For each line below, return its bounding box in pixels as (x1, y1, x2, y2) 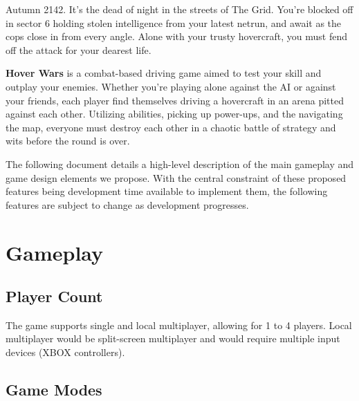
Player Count (6, 286, 103, 307)
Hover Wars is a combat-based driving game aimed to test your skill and (6, 66, 322, 80)
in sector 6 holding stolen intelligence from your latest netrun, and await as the (6, 15, 342, 30)
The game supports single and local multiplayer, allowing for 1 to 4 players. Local (6, 317, 352, 332)
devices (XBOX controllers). (6, 345, 125, 360)
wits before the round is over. (6, 133, 130, 148)
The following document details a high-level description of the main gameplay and (6, 156, 354, 171)
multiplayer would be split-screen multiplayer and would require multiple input (6, 331, 340, 346)
